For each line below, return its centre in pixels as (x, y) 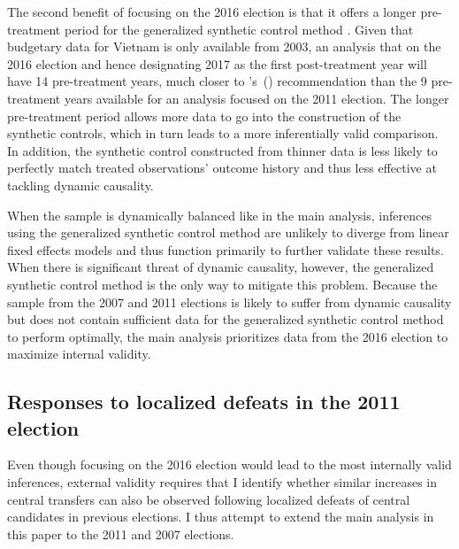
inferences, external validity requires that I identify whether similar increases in (222, 482)
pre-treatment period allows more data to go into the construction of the (204, 116)
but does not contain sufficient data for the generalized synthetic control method (226, 319)
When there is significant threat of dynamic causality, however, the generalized (221, 267)
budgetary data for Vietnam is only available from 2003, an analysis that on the (224, 46)
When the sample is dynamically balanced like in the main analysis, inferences (219, 215)
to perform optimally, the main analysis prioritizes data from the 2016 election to (228, 336)
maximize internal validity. (79, 354)
